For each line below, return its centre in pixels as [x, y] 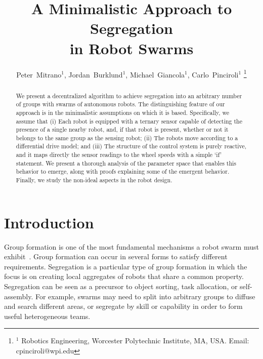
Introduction [49, 222]
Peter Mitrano [39, 74]
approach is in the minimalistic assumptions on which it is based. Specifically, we [123, 112]
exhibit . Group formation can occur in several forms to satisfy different [116, 256]
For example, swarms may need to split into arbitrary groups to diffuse [145, 296]
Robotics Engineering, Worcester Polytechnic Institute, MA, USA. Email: [135, 341]
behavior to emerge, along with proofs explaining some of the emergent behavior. [123, 171]
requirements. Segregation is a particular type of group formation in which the [126, 266]
